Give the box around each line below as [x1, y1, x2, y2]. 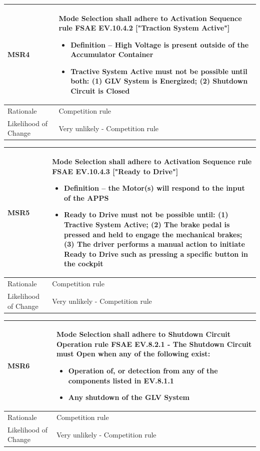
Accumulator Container [70, 49, 153, 60]
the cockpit [64, 258, 103, 269]
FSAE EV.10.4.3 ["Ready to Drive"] [52, 166, 178, 176]
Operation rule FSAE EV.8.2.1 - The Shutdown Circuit [56, 338, 252, 349]
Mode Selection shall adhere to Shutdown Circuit [56, 329, 231, 339]
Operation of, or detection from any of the [68, 365, 218, 375]
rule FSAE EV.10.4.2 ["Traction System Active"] [58, 23, 230, 33]
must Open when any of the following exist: [56, 348, 210, 359]
